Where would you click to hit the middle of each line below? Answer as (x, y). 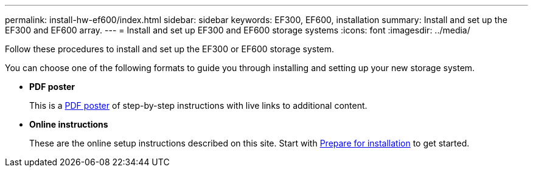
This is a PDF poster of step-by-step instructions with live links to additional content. (198, 105)
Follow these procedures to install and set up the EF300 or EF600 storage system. (170, 49)
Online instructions (69, 124)
